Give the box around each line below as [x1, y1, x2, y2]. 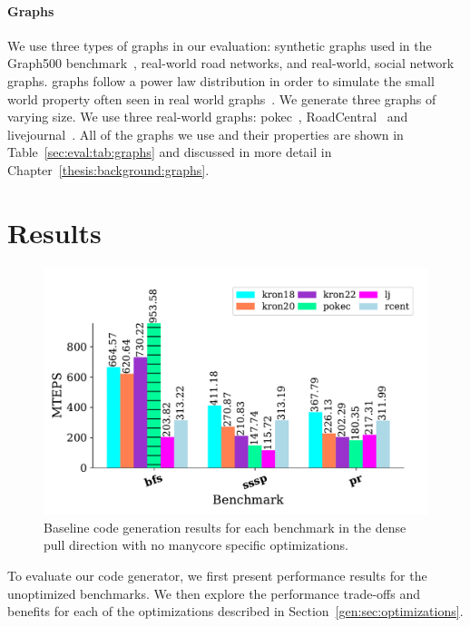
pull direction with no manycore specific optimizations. [44, 535, 348, 554]
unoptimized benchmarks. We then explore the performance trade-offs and [7, 583, 420, 603]
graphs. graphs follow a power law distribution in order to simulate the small [7, 71, 435, 90]
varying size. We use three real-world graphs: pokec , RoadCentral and [7, 107, 408, 126]
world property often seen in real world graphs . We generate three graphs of [7, 89, 436, 108]
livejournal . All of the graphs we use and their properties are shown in [7, 124, 404, 143]
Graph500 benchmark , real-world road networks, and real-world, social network [7, 54, 455, 73]
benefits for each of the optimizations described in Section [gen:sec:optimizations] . [7, 602, 464, 621]
